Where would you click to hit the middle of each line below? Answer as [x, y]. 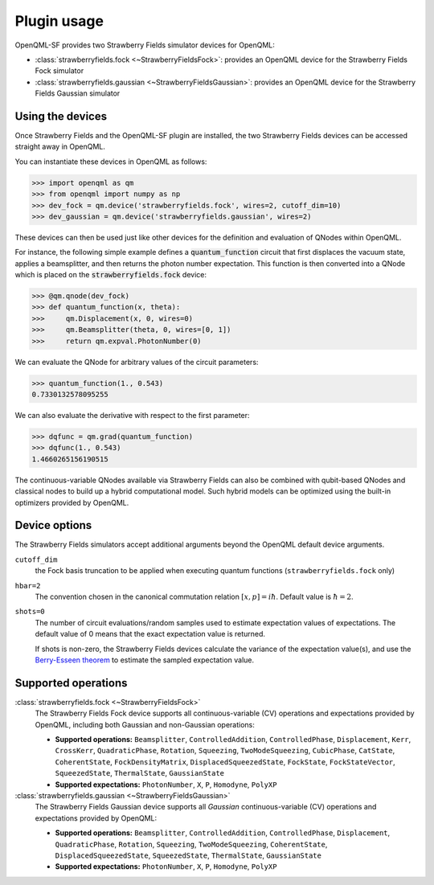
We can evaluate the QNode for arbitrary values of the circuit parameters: [137, 362]
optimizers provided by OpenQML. [72, 502]
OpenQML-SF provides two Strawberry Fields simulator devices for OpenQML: [145, 45]
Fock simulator [59, 71]
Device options [53, 525]
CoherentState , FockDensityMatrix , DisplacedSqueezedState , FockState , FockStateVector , [225, 762]
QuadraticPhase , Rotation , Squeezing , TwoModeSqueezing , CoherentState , [191, 844]
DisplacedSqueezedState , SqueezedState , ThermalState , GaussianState [188, 855]
